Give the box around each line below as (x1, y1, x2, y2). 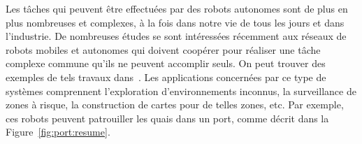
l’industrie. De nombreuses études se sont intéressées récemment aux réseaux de (6, 29, 347, 43)
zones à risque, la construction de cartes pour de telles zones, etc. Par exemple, (6, 97, 344, 112)
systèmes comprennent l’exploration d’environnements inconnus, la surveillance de (6, 83, 356, 98)
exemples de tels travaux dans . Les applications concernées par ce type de (6, 69, 326, 84)
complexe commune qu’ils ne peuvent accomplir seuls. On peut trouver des (6, 56, 326, 71)
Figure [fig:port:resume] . (6, 124, 110, 139)
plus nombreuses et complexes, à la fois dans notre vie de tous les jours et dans (6, 15, 345, 29)
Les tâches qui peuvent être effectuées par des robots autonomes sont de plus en (6, 1, 348, 15)
